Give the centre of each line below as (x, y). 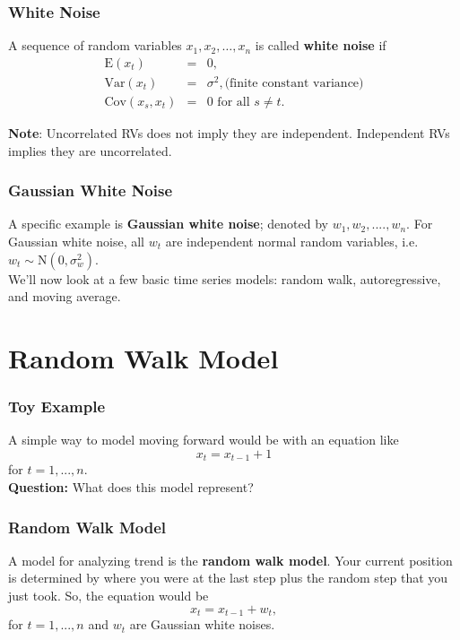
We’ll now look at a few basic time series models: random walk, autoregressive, (225, 278)
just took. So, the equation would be (108, 595)
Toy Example (57, 406)
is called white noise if (321, 45)
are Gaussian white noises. (202, 624)
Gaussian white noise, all (76, 241)
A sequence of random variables (95, 45)
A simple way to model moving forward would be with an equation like (204, 440)
